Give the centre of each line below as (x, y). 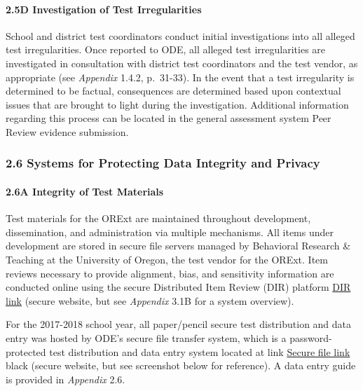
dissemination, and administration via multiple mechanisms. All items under (170, 232)
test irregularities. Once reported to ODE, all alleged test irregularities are (166, 49)
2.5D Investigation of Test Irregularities (104, 9)
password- (311, 337)
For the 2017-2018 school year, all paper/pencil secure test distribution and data (179, 324)
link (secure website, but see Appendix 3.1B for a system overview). (150, 300)
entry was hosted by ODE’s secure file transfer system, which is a (146, 337)
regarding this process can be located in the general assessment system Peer (169, 118)
